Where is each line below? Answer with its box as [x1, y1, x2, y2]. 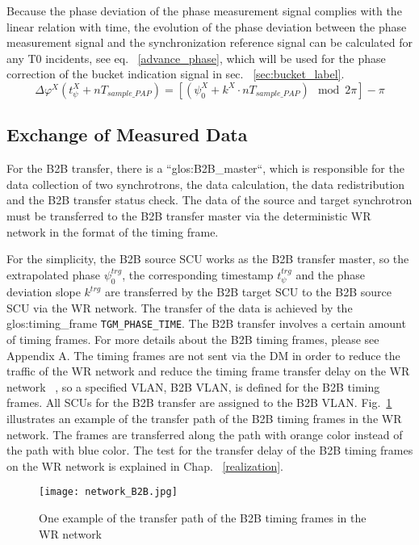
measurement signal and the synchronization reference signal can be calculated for [6, 34, 413, 51]
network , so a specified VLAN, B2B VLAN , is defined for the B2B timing [6, 378, 380, 395]
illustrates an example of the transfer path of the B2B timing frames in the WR [6, 409, 402, 426]
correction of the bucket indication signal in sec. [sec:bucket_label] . [6, 65, 345, 82]
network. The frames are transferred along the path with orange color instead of [6, 426, 403, 442]
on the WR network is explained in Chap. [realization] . [6, 457, 284, 474]
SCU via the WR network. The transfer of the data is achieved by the [6, 299, 353, 316]
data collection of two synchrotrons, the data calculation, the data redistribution [6, 175, 405, 192]
